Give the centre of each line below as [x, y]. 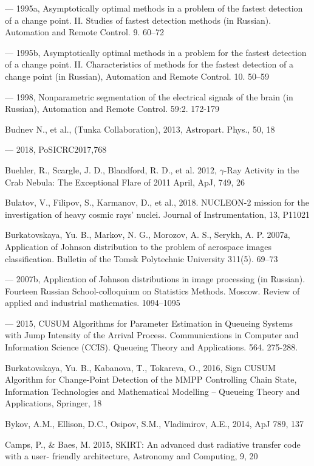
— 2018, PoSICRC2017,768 [56, 149]
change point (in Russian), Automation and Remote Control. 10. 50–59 [137, 76]
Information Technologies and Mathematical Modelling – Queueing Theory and [152, 391]
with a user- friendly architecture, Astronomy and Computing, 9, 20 [131, 456]
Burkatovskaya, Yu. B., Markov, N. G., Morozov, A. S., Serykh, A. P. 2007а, [148, 235]
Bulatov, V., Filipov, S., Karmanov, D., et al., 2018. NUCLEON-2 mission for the [157, 202]
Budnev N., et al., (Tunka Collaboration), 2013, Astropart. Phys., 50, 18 [140, 129]
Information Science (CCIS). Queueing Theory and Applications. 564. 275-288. [152, 347]
